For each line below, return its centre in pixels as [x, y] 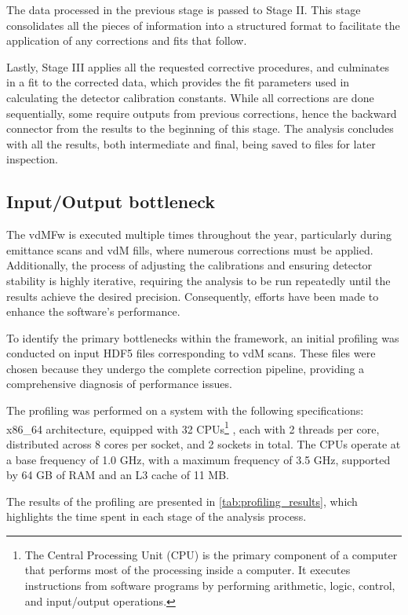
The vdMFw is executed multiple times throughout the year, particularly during [199, 234]
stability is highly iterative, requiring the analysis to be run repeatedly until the [199, 280]
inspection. [32, 159]
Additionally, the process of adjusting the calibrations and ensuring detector [189, 265]
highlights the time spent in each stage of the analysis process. [157, 516]
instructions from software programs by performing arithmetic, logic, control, [210, 586]
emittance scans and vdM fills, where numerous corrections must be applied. [190, 249]
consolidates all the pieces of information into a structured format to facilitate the [203, 25]
